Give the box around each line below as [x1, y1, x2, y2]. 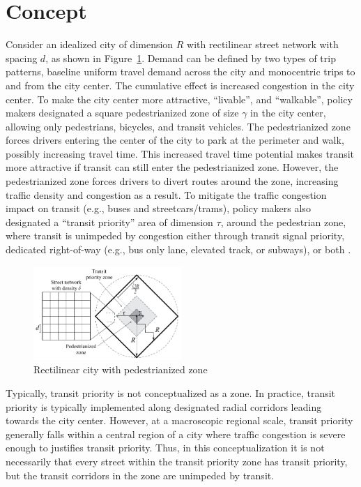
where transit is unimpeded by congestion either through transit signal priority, [6, 228, 345, 243]
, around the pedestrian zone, [220, 214, 346, 229]
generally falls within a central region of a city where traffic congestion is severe [6, 426, 346, 441]
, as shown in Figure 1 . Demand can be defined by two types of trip [45, 50, 336, 65]
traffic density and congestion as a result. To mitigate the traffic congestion [6, 187, 327, 202]
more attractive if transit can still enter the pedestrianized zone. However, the [6, 160, 339, 174]
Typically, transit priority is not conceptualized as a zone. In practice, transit [6, 386, 336, 400]
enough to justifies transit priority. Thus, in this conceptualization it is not [6, 440, 325, 455]
